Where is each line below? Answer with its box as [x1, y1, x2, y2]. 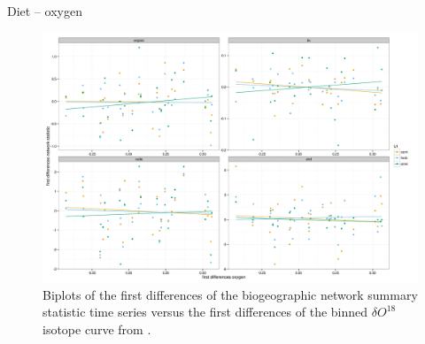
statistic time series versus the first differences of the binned [42, 302, 368, 321]
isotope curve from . [42, 319, 151, 338]
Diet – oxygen [7, 2, 82, 19]
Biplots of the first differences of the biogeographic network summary [42, 285, 418, 303]
